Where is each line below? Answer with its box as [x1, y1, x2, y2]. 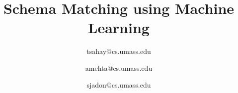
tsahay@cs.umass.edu [86, 46, 151, 56]
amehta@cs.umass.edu [85, 62, 153, 73]
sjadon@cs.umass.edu [86, 79, 151, 90]
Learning [88, 17, 150, 38]
